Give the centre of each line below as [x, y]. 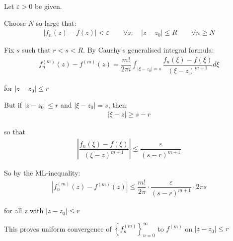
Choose [15, 23]
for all [13, 211]
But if [13, 104]
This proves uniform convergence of [58, 228]
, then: [118, 104]
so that [15, 132]
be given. [48, 6]
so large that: [56, 23]
